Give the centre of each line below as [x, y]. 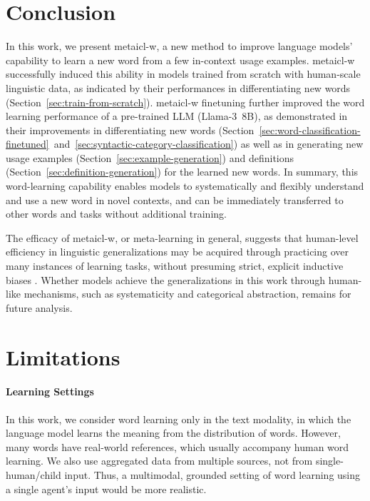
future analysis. [39, 307]
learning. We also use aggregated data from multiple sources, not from [159, 461]
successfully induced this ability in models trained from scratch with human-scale [183, 74]
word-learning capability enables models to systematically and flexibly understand [185, 186]
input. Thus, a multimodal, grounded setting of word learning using [212, 474]
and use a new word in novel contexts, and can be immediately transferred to [175, 199]
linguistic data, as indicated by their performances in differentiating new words [178, 87]
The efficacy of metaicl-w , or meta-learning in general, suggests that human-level [182, 237]
